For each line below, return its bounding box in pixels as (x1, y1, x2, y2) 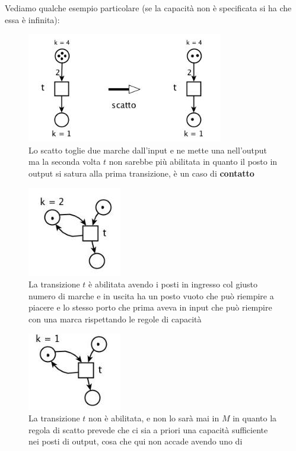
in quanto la (233, 412, 277, 424)
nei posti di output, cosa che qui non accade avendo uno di (28, 435, 243, 447)
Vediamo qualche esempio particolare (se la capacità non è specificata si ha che (5, 2, 292, 14)
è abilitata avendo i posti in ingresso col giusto (88, 278, 258, 290)
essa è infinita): (5, 13, 60, 25)
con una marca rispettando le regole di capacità (28, 312, 202, 325)
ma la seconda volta (28, 155, 101, 168)
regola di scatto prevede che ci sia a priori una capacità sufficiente (28, 423, 268, 436)
